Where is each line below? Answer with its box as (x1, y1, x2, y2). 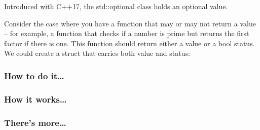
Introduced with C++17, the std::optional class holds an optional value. (4, 1, 228, 11)
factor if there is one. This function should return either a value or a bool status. (4, 38, 255, 48)
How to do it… (4, 69, 64, 82)
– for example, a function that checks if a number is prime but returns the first (4, 28, 249, 39)
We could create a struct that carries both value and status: (4, 48, 190, 58)
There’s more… (4, 116, 66, 128)
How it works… (4, 92, 67, 105)
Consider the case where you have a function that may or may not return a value (4, 18, 256, 28)
